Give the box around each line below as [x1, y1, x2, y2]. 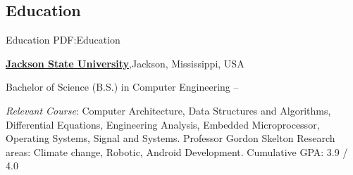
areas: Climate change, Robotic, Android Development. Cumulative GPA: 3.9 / [6, 144, 348, 159]
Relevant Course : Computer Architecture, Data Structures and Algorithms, [6, 103, 331, 117]
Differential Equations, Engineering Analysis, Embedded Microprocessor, [6, 117, 320, 131]
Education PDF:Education [6, 32, 120, 47]
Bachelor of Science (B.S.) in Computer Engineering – [6, 79, 239, 94]
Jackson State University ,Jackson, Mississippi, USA [6, 56, 244, 70]
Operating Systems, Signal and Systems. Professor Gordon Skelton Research [6, 131, 335, 145]
